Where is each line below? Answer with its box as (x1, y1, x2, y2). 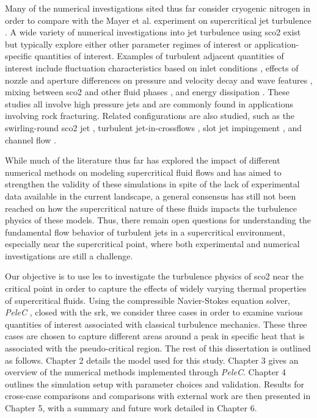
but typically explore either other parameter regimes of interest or (5, 37, 252, 50)
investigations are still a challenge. (5, 249, 133, 262)
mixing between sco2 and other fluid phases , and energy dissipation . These (5, 85, 290, 98)
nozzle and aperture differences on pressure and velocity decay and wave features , (5, 73, 313, 86)
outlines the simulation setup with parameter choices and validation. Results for (5, 377, 304, 390)
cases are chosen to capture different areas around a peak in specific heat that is (5, 330, 305, 342)
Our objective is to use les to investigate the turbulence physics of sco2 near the (5, 270, 304, 283)
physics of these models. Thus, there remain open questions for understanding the (5, 214, 311, 226)
